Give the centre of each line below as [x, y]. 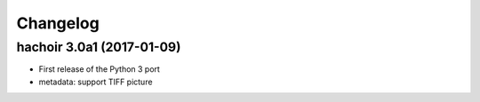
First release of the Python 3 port [99, 69]
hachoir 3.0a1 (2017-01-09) [99, 47]
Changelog [58, 23]
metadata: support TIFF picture [96, 82]
